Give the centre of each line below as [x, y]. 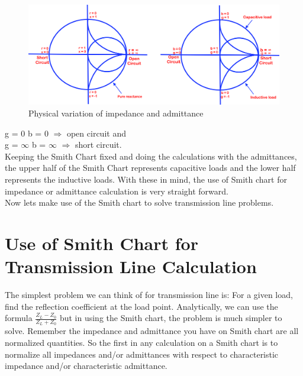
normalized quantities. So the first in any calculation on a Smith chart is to [141, 343]
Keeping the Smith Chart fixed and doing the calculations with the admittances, [151, 156]
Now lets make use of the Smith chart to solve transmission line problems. [139, 202]
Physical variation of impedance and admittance [116, 113]
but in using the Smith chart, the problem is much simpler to [171, 318]
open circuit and [96, 133]
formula [19, 318]
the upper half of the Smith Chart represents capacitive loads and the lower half [150, 168]
